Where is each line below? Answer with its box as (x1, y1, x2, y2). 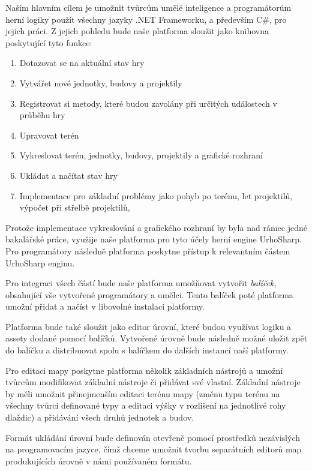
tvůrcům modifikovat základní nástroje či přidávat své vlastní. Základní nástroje (5, 376, 301, 388)
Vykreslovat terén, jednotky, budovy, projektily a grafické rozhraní (19, 149, 263, 161)
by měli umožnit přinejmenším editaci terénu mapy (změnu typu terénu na (5, 387, 280, 400)
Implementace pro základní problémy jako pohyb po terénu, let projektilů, (19, 189, 293, 202)
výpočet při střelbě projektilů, (19, 201, 130, 214)
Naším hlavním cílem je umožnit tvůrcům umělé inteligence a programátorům (5, 1, 292, 13)
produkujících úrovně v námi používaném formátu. (5, 454, 192, 467)
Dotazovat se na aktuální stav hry (19, 56, 145, 69)
